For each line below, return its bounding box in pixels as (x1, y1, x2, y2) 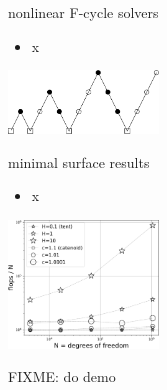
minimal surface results (8, 151, 150, 172)
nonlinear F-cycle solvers (8, 2, 159, 22)
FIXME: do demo (8, 366, 116, 387)
